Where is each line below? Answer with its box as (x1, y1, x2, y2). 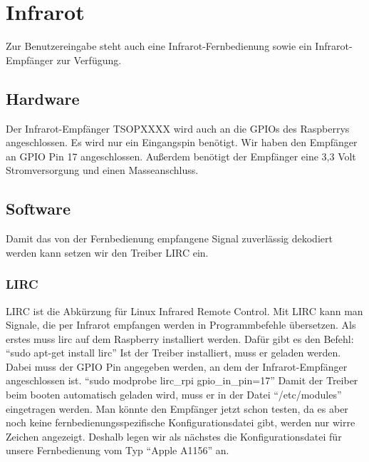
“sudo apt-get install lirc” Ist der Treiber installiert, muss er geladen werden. (6, 345, 341, 360)
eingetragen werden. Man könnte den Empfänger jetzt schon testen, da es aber (6, 401, 348, 416)
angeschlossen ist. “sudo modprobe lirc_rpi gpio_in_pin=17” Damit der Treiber (6, 373, 358, 388)
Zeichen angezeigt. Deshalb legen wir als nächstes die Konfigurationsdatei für (6, 428, 342, 443)
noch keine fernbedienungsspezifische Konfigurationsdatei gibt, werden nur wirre (6, 415, 355, 430)
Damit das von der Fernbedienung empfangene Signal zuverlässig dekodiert (6, 231, 333, 246)
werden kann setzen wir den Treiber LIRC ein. (6, 245, 209, 260)
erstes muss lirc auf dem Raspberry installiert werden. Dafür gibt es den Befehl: (6, 331, 354, 346)
